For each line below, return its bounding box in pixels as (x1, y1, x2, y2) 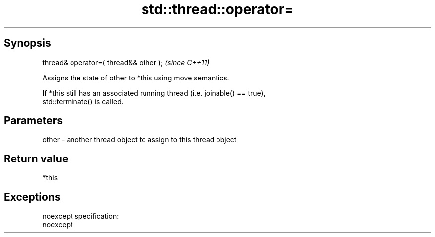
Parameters (4, 114, 63, 127)
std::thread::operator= (141, 1, 294, 18)
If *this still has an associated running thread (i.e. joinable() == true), (42, 88, 266, 97)
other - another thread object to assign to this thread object (42, 135, 237, 144)
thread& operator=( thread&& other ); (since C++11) (42, 58, 210, 67)
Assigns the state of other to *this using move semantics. (42, 73, 229, 82)
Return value (4, 152, 69, 165)
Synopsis (4, 37, 51, 50)
